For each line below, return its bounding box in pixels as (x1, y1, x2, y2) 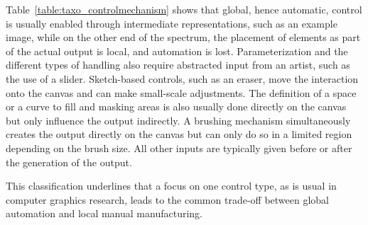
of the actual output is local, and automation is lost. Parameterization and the (6, 43, 348, 58)
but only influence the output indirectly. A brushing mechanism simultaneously (6, 112, 351, 127)
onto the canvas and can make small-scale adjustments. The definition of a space (6, 85, 357, 100)
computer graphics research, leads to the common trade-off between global (6, 192, 329, 207)
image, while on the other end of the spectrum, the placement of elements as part (6, 30, 361, 45)
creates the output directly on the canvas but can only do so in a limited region (6, 127, 352, 142)
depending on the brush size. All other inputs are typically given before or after (6, 140, 352, 155)
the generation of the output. (6, 154, 132, 169)
